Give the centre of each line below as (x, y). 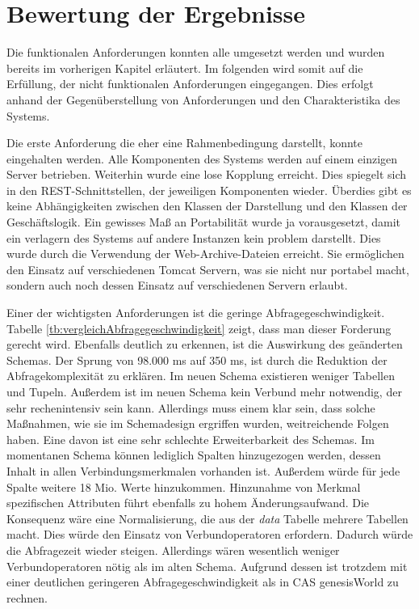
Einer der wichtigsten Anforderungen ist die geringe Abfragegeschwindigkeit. (196, 313)
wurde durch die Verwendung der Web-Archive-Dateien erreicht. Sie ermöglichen (205, 254)
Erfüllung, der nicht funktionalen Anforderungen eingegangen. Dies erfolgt (190, 84)
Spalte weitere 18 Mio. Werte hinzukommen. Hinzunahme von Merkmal (184, 486)
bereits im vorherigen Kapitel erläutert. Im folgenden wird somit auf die (185, 68)
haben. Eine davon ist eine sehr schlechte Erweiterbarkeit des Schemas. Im (191, 439)
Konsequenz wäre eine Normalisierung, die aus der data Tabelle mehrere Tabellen (207, 518)
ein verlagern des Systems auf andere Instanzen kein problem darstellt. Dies (194, 237)
